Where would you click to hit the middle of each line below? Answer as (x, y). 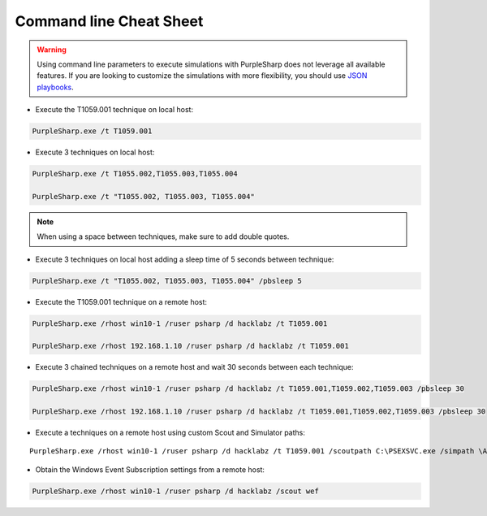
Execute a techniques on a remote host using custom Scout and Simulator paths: (170, 433)
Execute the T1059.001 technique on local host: (114, 110)
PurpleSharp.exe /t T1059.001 (92, 131)
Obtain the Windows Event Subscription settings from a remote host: (150, 469)
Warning (52, 50)
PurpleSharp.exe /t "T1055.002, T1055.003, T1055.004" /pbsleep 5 (167, 281)
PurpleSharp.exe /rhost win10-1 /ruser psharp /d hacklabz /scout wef (176, 491)
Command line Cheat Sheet (109, 21)
